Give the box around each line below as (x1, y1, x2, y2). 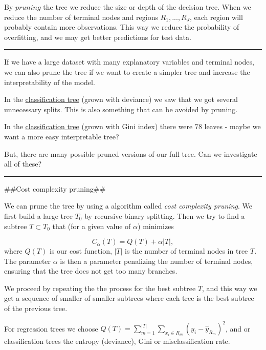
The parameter (4, 255, 51, 266)
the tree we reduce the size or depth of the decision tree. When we (43, 2, 251, 12)
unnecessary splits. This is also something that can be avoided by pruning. (4, 104, 238, 114)
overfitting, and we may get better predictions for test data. (4, 31, 191, 42)
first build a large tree (4, 210, 73, 221)
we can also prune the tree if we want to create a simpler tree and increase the (4, 66, 250, 77)
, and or (225, 323, 251, 334)
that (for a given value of (52, 220, 131, 231)
